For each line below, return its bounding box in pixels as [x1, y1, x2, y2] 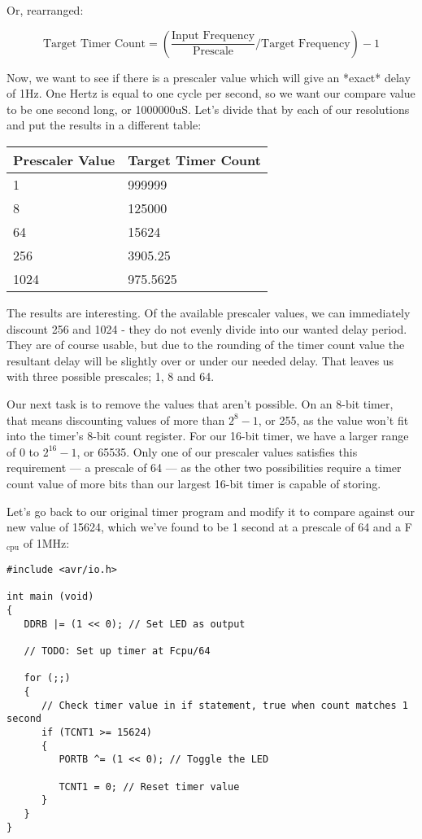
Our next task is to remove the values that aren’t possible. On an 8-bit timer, [7, 395, 394, 412]
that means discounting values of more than [7, 411, 225, 428]
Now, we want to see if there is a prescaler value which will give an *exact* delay [7, 68, 411, 85]
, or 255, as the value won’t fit [258, 411, 409, 428]
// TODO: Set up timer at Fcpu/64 [24, 645, 211, 658]
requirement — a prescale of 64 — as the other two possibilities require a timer [7, 459, 402, 476]
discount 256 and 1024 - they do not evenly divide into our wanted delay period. [7, 320, 407, 337]
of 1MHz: [23, 534, 70, 551]
